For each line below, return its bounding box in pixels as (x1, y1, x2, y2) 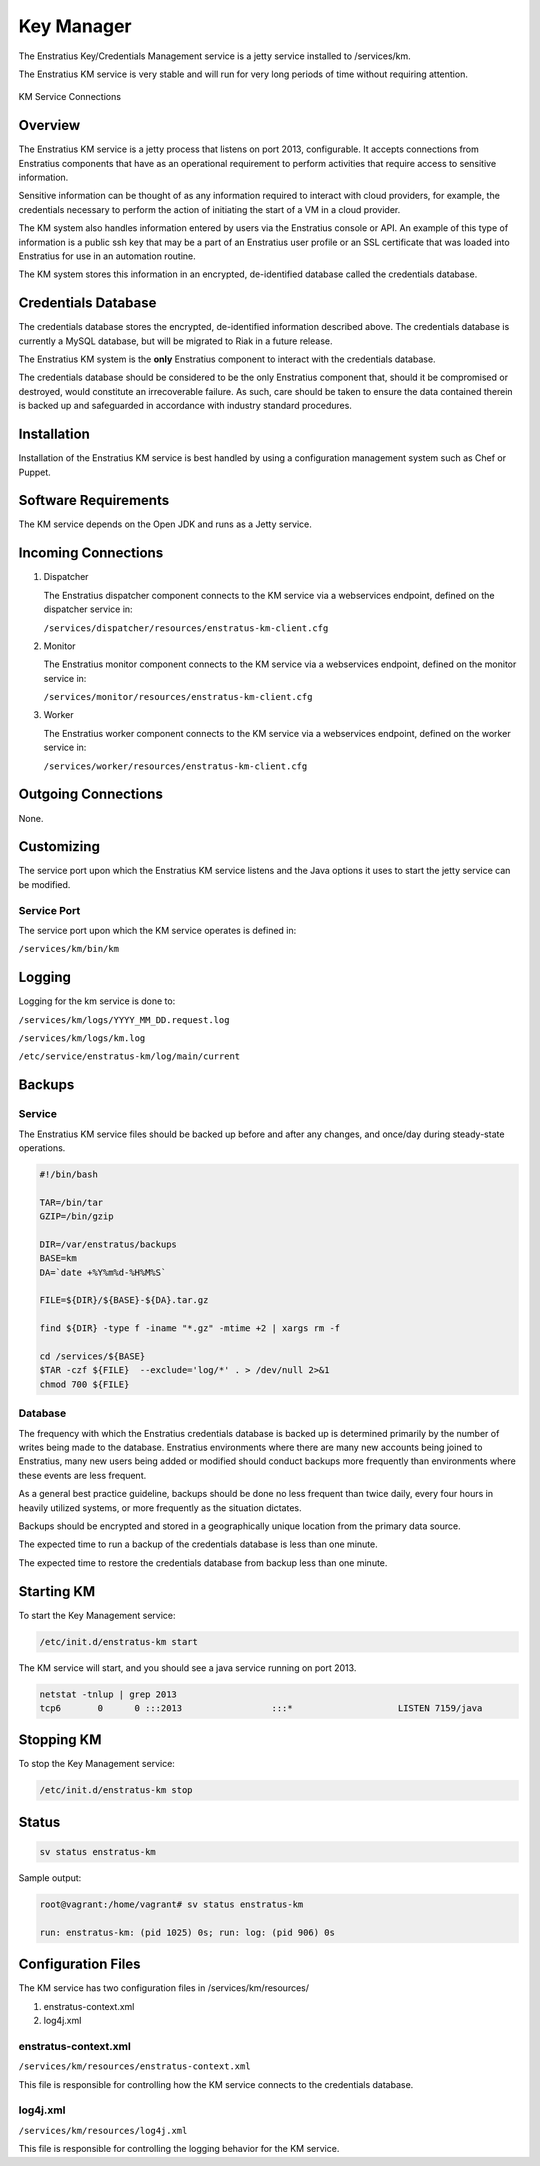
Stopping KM (18, 1731, 102, 1749)
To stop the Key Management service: (18, 1758, 175, 1770)
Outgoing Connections (18, 786, 164, 803)
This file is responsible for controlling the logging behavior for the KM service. (18, 2143, 340, 2155)
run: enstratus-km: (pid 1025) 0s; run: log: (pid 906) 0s (39, 1926, 335, 1938)
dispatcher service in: (43, 603, 134, 615)
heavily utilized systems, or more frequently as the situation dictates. (18, 1501, 302, 1514)
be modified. (18, 878, 71, 890)
